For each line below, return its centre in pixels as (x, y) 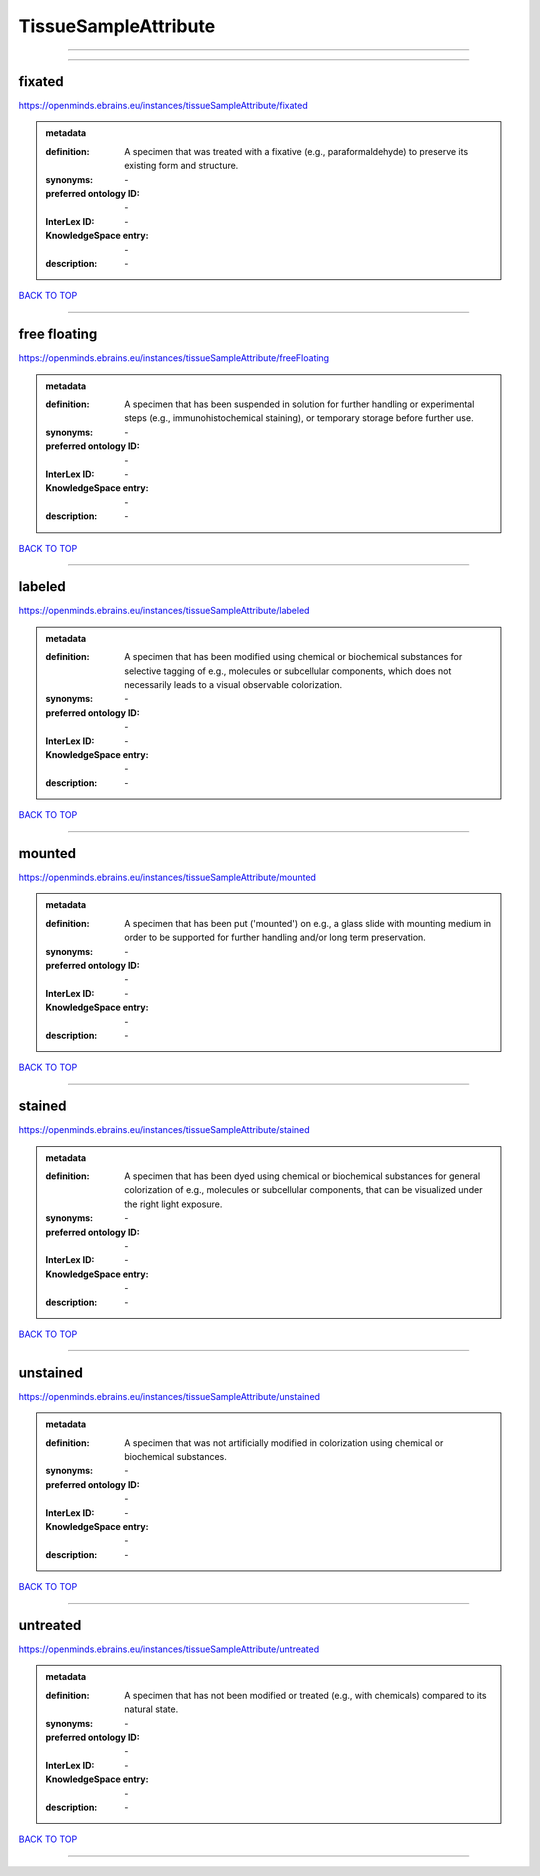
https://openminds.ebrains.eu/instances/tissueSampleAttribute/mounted (167, 877)
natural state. (151, 1709)
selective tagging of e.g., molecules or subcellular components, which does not (288, 671)
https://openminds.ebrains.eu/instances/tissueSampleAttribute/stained (164, 1130)
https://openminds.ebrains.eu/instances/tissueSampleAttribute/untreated (169, 1649)
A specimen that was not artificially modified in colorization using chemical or (284, 1442)
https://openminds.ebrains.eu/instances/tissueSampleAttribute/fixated (163, 106)
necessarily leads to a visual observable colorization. (233, 685)
